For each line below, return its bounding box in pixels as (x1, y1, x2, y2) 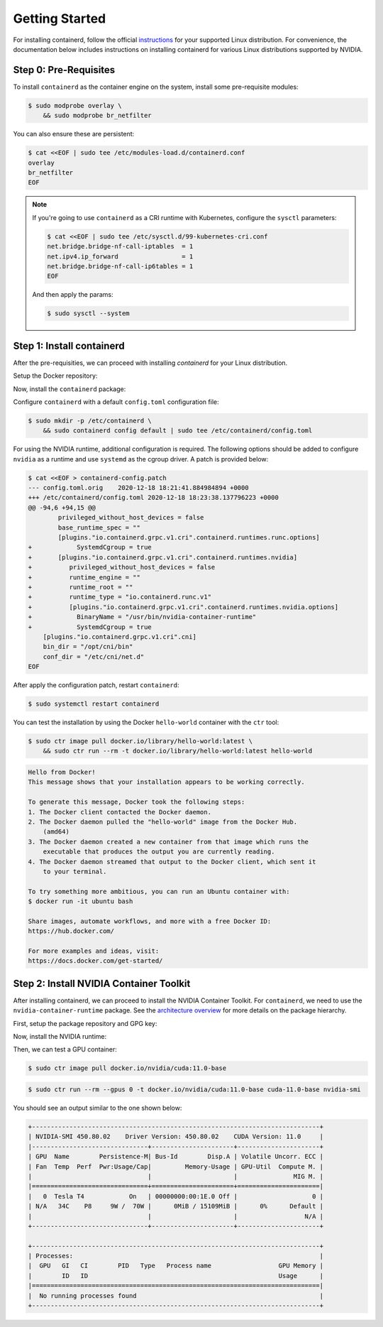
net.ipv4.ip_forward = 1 (47, 252, 194, 261)
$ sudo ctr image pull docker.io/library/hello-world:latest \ (28, 737, 253, 746)
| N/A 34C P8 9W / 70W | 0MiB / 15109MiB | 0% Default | (28, 1202, 324, 1211)
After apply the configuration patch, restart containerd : (13, 681, 179, 689)
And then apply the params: (32, 290, 113, 299)
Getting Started (13, 11, 106, 26)
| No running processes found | (28, 1291, 324, 1299)
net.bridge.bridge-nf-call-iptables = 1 (47, 242, 194, 251)
